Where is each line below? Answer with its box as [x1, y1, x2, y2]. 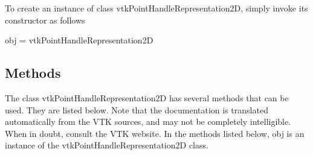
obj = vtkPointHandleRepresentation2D [5, 34, 153, 46]
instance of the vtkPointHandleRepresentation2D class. [5, 139, 208, 151]
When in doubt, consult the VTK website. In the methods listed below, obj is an [5, 127, 305, 139]
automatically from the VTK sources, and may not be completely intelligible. [5, 115, 291, 128]
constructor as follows [5, 13, 85, 26]
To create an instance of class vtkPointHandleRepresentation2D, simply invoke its [5, 2, 308, 14]
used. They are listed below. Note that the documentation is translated [5, 103, 268, 116]
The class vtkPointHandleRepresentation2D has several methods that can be [5, 91, 289, 104]
